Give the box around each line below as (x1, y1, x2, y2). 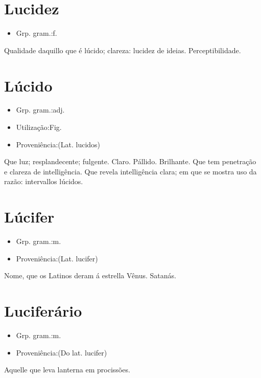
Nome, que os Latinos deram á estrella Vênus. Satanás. (4, 270, 177, 281)
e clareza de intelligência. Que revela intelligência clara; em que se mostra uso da (4, 166, 257, 176)
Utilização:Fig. (16, 122, 62, 132)
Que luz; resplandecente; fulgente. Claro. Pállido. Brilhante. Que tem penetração (4, 156, 256, 167)
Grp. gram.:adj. (16, 104, 65, 115)
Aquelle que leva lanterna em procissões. (4, 364, 130, 375)
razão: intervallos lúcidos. (4, 176, 83, 187)
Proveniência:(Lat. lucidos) (16, 139, 101, 149)
